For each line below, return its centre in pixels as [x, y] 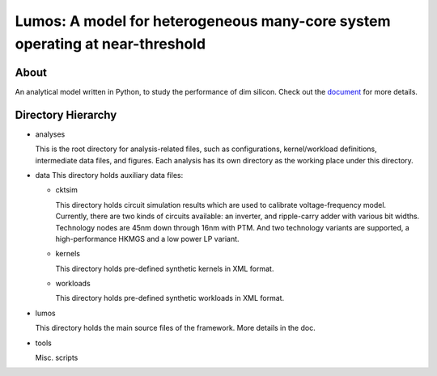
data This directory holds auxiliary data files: [109, 175]
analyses [50, 134]
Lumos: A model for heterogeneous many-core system [203, 21]
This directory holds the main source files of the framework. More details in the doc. [175, 328]
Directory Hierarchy [66, 114]
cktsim [67, 190]
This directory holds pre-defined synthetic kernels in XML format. [165, 268]
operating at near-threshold [110, 44]
